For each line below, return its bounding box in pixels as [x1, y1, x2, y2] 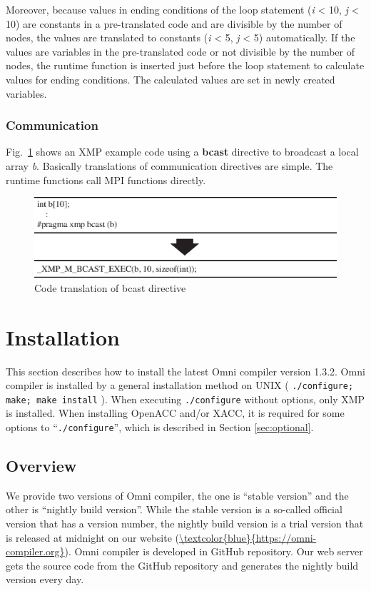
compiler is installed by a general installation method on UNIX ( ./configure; [6, 378, 354, 393]
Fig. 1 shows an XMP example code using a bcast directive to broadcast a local [6, 144, 359, 159]
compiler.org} [6, 544, 65, 559]
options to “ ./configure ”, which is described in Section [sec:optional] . [6, 420, 314, 434]
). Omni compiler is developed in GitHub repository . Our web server [64, 544, 363, 559]
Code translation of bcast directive [34, 280, 186, 295]
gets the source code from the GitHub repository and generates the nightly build [6, 557, 359, 572]
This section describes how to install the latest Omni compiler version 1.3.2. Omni [6, 363, 365, 378]
